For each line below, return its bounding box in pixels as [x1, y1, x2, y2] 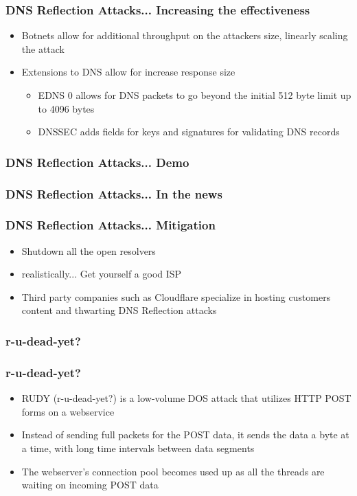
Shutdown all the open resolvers [21, 243, 156, 258]
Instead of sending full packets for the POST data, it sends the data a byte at [21, 427, 349, 442]
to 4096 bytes [38, 101, 95, 115]
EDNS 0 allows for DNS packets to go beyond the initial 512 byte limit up [38, 88, 352, 102]
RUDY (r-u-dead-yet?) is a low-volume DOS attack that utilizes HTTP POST [21, 391, 352, 405]
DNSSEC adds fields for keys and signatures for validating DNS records [38, 124, 340, 139]
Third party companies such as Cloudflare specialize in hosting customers [21, 289, 331, 304]
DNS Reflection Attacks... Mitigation [5, 216, 216, 234]
